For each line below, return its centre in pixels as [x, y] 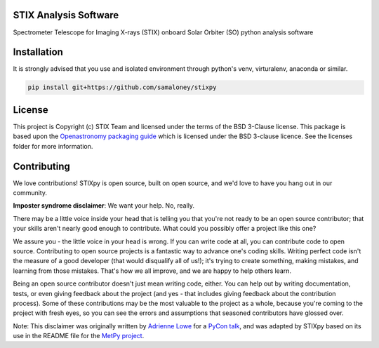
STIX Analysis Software [66, 15]
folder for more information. [53, 146]
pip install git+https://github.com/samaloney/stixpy [122, 87]
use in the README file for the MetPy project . [79, 336]
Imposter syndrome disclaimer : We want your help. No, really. [104, 206]
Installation [38, 52]
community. [30, 192]
